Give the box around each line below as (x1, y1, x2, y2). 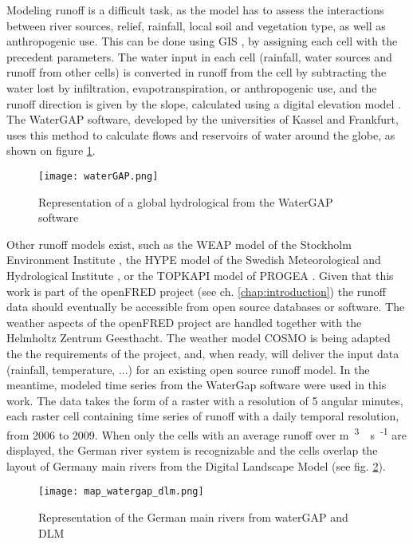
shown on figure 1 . (6, 142, 96, 159)
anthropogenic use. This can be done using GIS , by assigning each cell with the (6, 33, 398, 49)
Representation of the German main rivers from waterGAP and (38, 509, 348, 525)
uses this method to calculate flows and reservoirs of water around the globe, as (6, 126, 395, 143)
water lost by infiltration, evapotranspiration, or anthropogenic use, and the (6, 79, 377, 96)
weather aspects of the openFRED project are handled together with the (6, 313, 362, 330)
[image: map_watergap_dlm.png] (38, 486, 204, 498)
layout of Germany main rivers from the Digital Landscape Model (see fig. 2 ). (6, 457, 386, 474)
